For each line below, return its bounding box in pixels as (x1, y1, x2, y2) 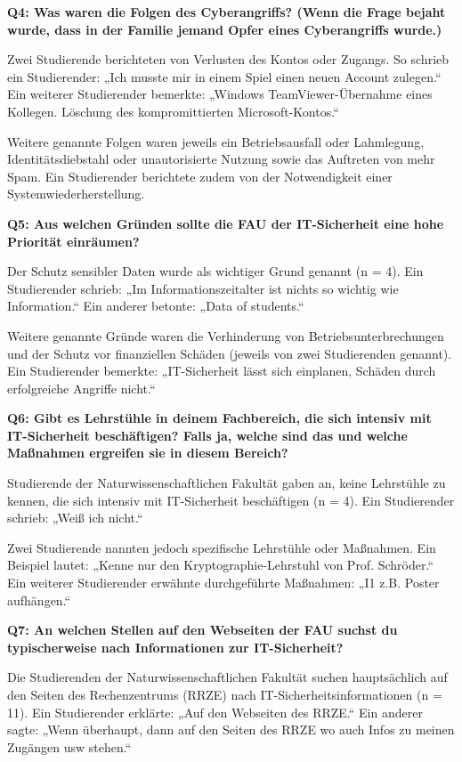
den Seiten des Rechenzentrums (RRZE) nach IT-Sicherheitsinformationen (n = (7, 685, 442, 703)
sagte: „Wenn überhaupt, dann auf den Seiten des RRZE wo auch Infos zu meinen (7, 720, 455, 739)
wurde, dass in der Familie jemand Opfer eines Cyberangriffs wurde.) (7, 20, 442, 38)
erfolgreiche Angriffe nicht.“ (7, 378, 156, 397)
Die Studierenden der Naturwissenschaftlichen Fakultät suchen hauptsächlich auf (7, 668, 448, 686)
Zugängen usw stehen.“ (7, 737, 132, 756)
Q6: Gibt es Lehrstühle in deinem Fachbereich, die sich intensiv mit (7, 409, 432, 427)
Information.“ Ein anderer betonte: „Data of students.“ (7, 296, 304, 315)
